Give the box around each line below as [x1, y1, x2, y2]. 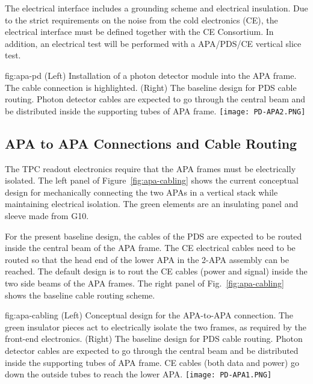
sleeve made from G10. [5, 209, 89, 221]
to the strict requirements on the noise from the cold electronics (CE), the [5, 13, 278, 26]
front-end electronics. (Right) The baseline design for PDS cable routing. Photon [5, 332, 303, 345]
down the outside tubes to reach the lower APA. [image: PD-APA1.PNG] [5, 368, 272, 380]
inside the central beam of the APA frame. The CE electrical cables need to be [5, 241, 296, 254]
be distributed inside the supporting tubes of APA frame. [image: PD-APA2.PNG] [5, 104, 306, 117]
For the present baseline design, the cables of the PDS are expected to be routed [5, 229, 302, 242]
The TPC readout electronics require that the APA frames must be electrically [5, 162, 296, 175]
